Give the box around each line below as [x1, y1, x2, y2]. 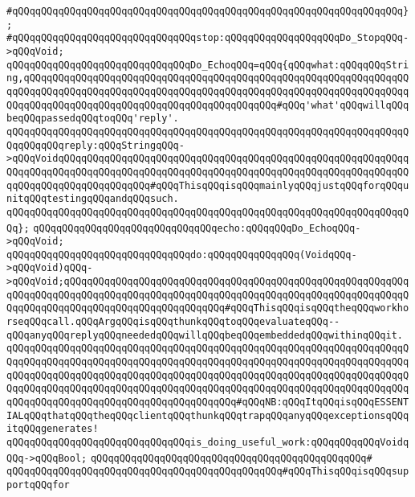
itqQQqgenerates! [6, 423, 99, 435]
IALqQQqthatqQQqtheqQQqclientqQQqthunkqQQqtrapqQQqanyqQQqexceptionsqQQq [6, 409, 409, 421]
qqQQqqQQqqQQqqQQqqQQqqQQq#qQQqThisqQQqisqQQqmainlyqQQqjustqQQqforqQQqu [6, 179, 409, 191]
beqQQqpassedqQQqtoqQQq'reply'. [6, 113, 179, 125]
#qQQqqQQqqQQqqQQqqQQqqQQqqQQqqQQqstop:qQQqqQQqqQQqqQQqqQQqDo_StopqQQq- [6, 32, 409, 44]
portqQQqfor [6, 479, 70, 491]
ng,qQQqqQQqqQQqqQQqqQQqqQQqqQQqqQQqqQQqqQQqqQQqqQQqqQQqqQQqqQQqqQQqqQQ [6, 72, 409, 84]
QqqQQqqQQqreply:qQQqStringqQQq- [6, 139, 185, 151]
